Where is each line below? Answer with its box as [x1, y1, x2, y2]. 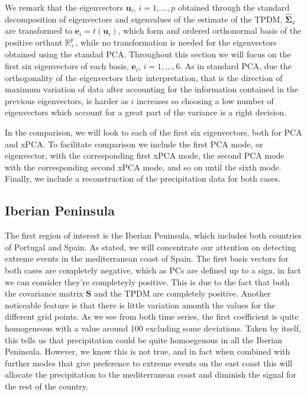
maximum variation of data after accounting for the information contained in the [5, 83, 299, 95]
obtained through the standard [177, 1, 290, 13]
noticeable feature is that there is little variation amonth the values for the [5, 298, 276, 311]
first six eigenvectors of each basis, [5, 60, 129, 72]
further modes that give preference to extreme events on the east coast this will [5, 356, 293, 369]
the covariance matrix [5, 287, 83, 300]
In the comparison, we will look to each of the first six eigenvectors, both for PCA [5, 126, 302, 139]
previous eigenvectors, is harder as [5, 94, 128, 107]
